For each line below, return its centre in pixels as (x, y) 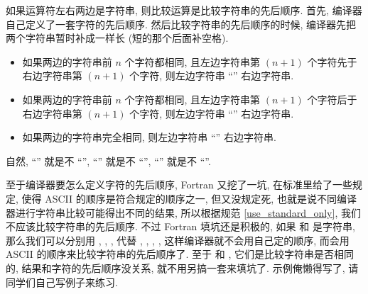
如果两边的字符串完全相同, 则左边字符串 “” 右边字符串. (149, 137)
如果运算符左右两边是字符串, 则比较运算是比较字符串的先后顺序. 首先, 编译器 (184, 10)
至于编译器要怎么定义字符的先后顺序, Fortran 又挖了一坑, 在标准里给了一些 (179, 185)
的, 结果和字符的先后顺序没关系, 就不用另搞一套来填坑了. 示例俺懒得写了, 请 (182, 267)
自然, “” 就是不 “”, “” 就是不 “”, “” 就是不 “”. (108, 160)
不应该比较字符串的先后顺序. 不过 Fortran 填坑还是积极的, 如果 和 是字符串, (180, 226)
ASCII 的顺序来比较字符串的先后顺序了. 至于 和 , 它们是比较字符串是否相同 (180, 254)
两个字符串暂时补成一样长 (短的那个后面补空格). (117, 38)
